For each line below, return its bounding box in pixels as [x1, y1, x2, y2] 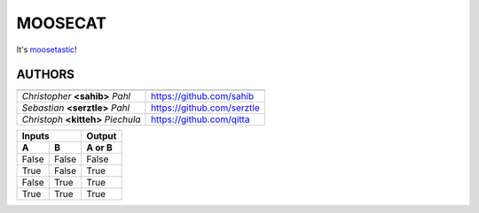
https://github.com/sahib [151, 90, 255, 103]
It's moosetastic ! [16, 44, 77, 55]
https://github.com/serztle [151, 102, 261, 114]
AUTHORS [16, 67, 75, 82]
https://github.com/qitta [151, 113, 250, 126]
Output [86, 130, 117, 142]
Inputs [21, 130, 50, 142]
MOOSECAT [16, 13, 106, 33]
